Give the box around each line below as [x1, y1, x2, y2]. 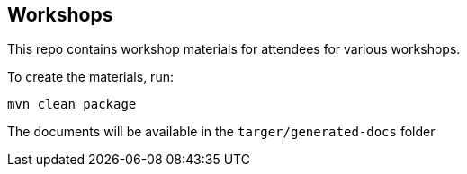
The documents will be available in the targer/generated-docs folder [7, 124, 436, 140]
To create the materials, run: [7, 69, 174, 85]
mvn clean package [7, 97, 137, 112]
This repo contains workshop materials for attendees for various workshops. [7, 41, 461, 57]
